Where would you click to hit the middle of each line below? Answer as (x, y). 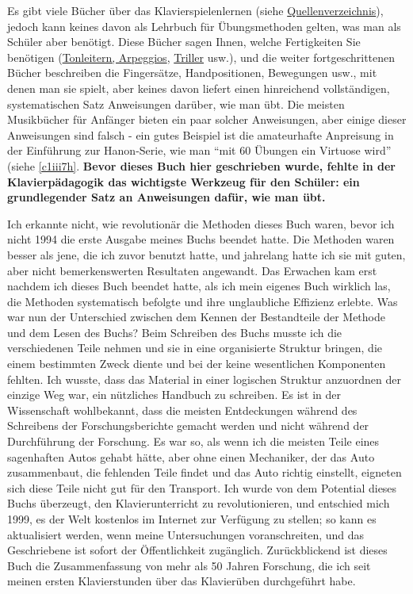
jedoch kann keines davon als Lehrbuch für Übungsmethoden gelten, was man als (204, 26)
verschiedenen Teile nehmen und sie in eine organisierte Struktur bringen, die (195, 348)
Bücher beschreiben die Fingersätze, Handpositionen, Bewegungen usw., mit (192, 73)
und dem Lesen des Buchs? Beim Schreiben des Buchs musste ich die (175, 332)
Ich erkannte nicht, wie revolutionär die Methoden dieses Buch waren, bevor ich (201, 223)
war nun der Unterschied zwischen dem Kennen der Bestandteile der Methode (196, 317)
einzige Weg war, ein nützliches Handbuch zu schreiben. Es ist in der (174, 395)
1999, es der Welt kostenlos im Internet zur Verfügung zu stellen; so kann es (192, 519)
